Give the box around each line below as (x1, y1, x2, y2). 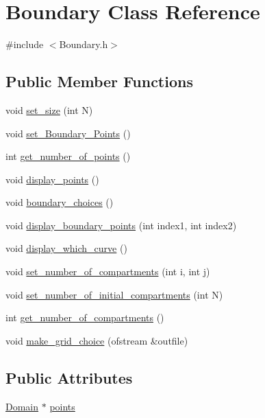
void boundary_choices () (5, 195, 114, 209)
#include (5, 37, 44, 51)
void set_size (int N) (5, 102, 93, 117)
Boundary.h (59, 37, 108, 51)
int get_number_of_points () (5, 149, 131, 163)
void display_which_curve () (5, 241, 127, 255)
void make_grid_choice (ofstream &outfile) (5, 333, 188, 347)
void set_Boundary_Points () (5, 126, 131, 140)
